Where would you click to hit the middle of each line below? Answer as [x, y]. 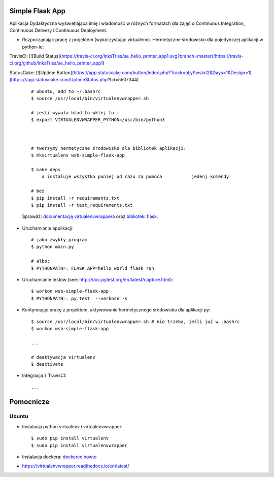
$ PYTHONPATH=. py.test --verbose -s [79, 298]
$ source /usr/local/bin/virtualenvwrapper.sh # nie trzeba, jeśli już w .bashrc [135, 322]
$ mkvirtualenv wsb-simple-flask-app [78, 155]
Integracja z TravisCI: [44, 375]
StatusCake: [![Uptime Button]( [42, 72]
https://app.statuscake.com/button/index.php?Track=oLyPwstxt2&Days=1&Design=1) [163, 72]
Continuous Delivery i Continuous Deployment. [58, 30]
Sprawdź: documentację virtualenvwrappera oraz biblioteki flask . [90, 216]
